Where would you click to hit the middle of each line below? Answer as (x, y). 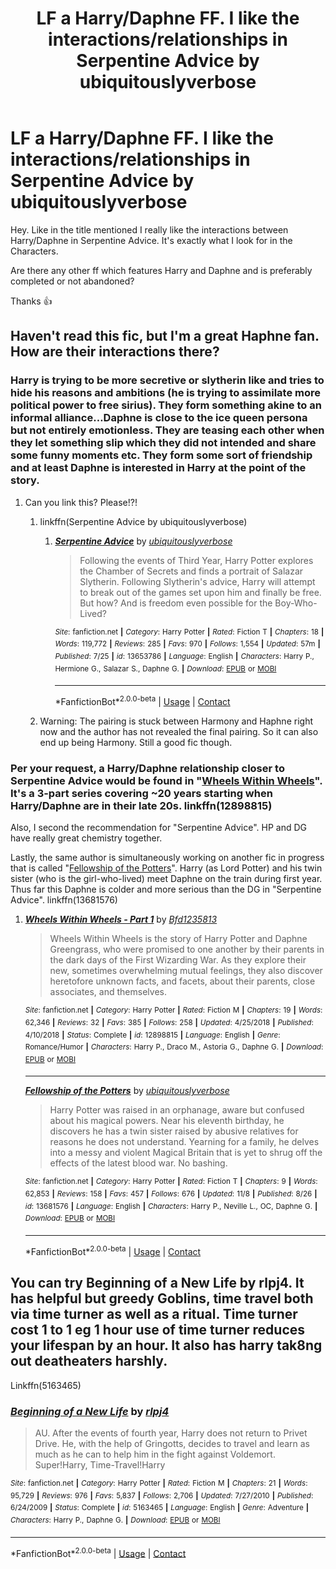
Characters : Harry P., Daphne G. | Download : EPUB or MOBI (115, 1520)
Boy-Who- (296, 603)
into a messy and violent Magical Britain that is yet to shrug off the (186, 1153)
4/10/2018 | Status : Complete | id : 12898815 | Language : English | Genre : (152, 1035)
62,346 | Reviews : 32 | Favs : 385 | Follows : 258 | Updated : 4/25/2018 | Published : (169, 1022)
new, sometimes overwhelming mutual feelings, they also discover (186, 971)
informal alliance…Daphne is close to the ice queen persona (159, 418)
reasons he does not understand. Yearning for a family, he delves (184, 1142)
